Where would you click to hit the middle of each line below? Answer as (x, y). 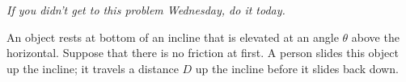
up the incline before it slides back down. (297, 68)
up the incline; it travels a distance (93, 68)
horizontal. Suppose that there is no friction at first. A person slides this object (203, 53)
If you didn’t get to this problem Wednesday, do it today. (146, 10)
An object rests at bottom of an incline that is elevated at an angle (173, 37)
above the (375, 37)
